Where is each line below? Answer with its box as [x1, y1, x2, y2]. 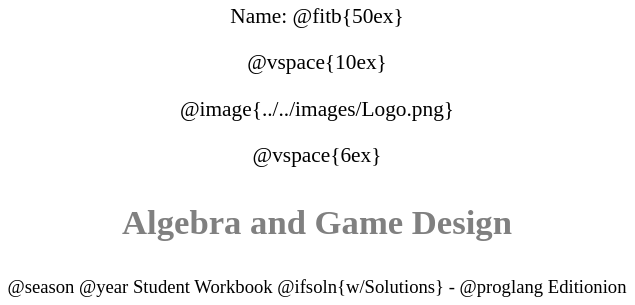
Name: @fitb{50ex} [230, 4, 404, 28]
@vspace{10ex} [247, 50, 387, 75]
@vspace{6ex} [252, 142, 382, 167]
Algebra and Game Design [122, 202, 512, 241]
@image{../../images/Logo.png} [179, 96, 455, 121]
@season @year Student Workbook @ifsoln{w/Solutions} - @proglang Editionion [7, 276, 627, 298]
